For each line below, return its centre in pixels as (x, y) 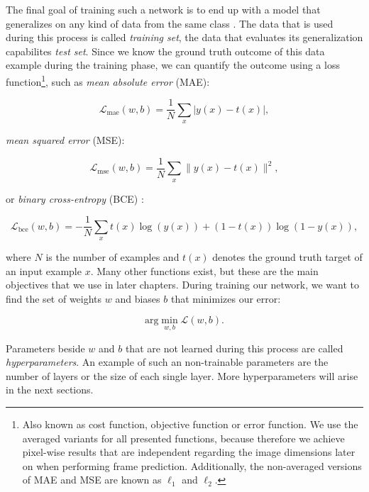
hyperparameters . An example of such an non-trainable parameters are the (167, 362)
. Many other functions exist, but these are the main (204, 270)
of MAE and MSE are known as (92, 480)
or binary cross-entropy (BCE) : (75, 198)
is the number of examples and (112, 256)
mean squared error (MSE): (65, 140)
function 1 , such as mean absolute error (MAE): (108, 80)
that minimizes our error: (226, 298)
